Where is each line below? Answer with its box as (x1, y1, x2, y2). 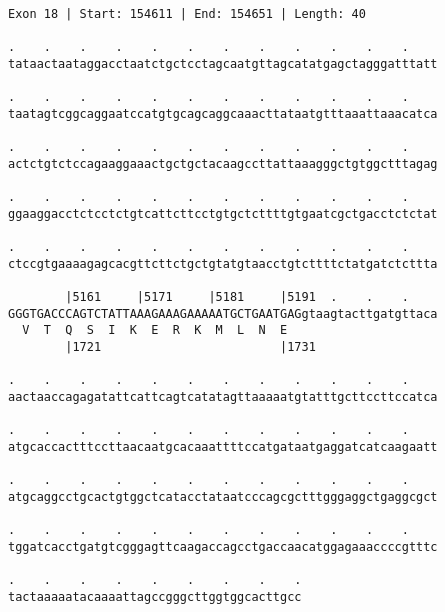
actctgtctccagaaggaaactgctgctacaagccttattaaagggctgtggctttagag (8, 156, 438, 171)
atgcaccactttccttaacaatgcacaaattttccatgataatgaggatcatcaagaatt (8, 440, 438, 455)
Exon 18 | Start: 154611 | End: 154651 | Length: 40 (8, 7, 366, 21)
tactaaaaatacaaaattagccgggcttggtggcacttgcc (8, 589, 302, 604)
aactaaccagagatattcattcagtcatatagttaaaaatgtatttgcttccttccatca (8, 390, 438, 405)
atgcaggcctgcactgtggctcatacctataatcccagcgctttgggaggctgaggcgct (8, 490, 438, 505)
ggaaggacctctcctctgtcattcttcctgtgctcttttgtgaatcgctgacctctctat (8, 206, 438, 221)
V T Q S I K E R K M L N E (22, 323, 288, 338)
